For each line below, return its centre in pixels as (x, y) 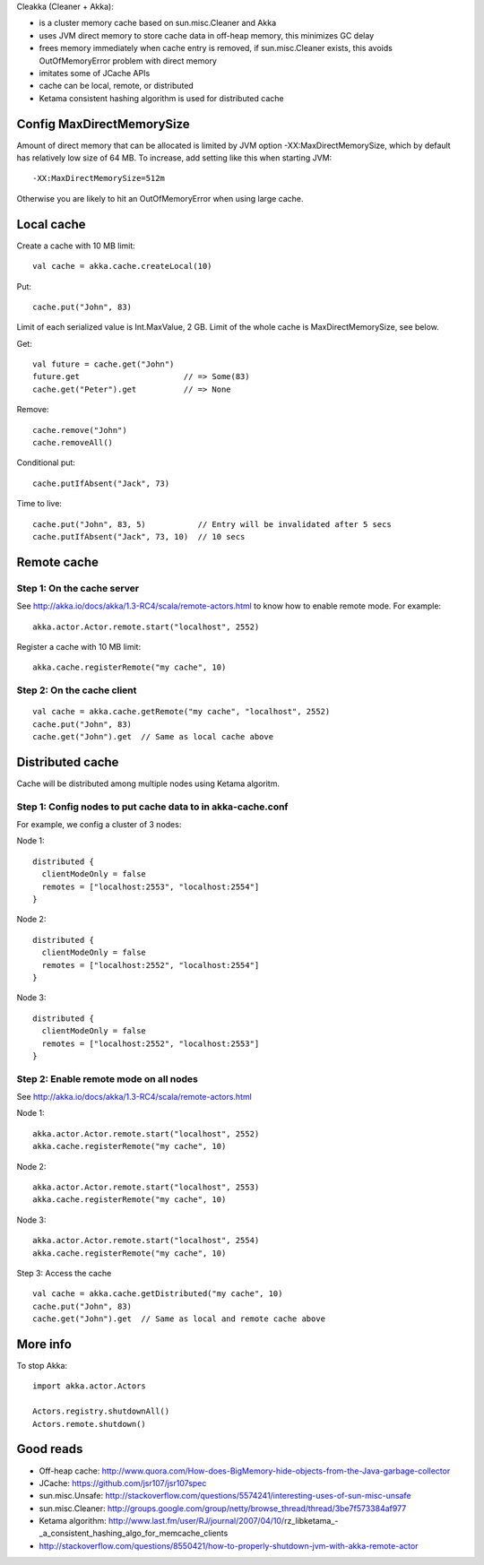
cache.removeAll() (73, 443)
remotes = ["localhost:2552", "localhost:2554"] (151, 965)
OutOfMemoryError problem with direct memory (128, 61)
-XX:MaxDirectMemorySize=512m (99, 178)
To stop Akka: (42, 1366)
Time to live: (39, 504)
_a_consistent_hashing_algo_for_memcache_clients (134, 1534)
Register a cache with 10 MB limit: (79, 646)
